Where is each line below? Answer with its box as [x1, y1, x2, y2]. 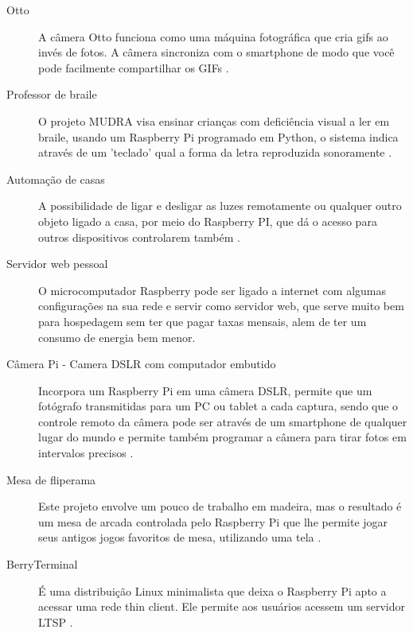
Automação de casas [6, 170, 105, 187]
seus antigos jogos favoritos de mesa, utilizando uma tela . [38, 529, 321, 546]
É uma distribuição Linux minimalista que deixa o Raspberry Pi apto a [38, 582, 387, 599]
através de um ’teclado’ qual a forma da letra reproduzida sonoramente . [38, 144, 392, 161]
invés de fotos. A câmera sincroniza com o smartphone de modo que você [38, 44, 395, 60]
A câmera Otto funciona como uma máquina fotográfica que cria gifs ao [38, 28, 388, 45]
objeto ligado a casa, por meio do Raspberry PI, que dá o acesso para [38, 212, 377, 229]
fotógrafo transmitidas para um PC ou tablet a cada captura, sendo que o [38, 398, 399, 414]
